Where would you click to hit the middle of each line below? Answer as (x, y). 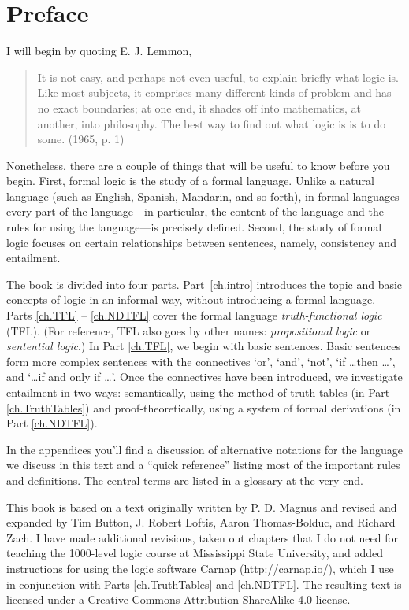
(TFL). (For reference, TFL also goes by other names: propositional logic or (189, 330)
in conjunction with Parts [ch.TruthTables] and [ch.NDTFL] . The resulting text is (204, 584)
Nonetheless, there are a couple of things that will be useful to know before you (198, 165)
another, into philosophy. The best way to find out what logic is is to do (212, 123)
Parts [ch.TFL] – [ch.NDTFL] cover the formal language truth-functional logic (194, 315)
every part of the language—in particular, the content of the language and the (195, 211)
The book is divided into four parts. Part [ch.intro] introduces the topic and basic (204, 284)
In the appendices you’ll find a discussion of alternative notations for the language (204, 449)
